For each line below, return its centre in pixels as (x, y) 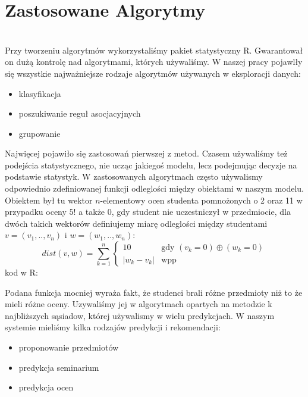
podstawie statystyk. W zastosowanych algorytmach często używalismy (134, 176)
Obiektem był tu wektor (49, 200)
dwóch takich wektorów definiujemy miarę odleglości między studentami (136, 223)
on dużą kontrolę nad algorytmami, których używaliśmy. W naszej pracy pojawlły (154, 62)
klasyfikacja (40, 93)
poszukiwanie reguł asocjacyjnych (80, 113)
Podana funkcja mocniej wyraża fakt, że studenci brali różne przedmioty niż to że (154, 292)
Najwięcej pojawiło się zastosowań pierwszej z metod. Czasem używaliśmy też (146, 153)
